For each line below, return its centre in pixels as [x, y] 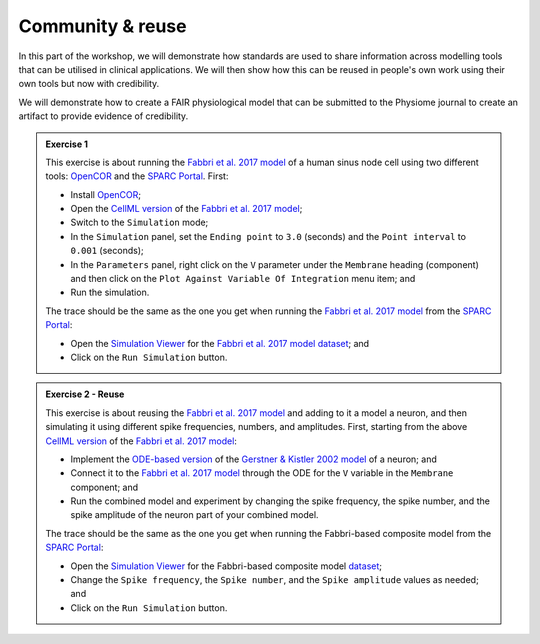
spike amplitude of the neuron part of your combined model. [194, 515]
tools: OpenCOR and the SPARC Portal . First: [137, 176]
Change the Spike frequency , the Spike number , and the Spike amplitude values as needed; [274, 580]
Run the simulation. [110, 292]
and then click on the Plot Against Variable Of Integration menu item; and [243, 279]
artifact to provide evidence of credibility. [103, 116]
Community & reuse [102, 26]
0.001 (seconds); [107, 251]
